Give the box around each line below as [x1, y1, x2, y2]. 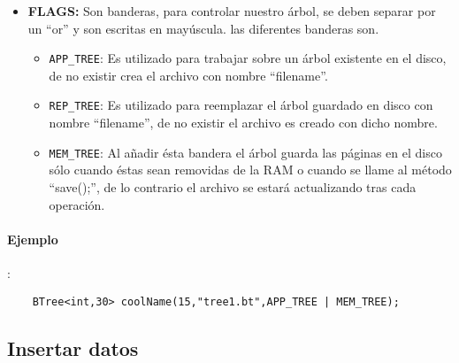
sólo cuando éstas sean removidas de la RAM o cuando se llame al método [49, 160, 452, 179]
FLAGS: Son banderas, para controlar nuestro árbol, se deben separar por [27, 2, 436, 19]
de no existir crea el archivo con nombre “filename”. [49, 66, 328, 84]
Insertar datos [7, 334, 139, 361]
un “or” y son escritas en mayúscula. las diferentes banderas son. [27, 19, 379, 37]
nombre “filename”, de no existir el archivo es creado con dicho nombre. [49, 113, 438, 132]
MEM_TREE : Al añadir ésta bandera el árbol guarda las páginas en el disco [49, 143, 442, 161]
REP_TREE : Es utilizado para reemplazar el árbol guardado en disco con [49, 96, 433, 114]
